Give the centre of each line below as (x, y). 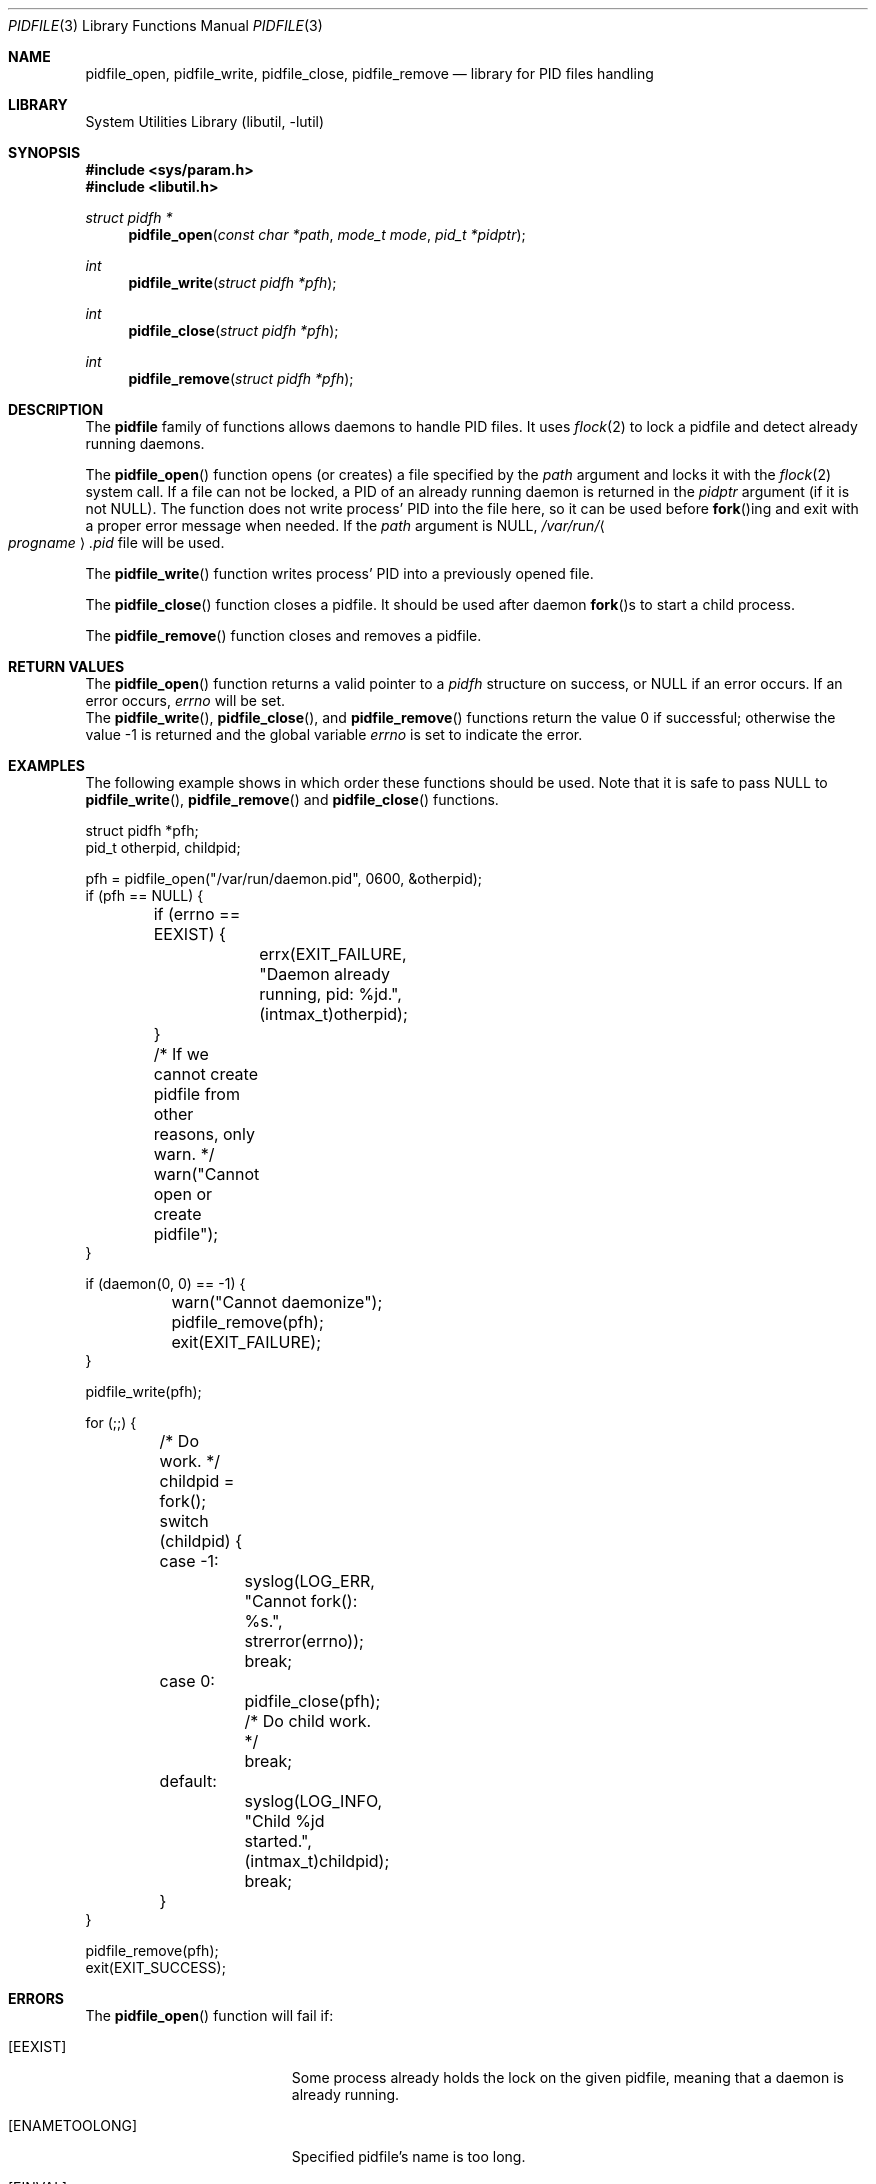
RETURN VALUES (66, 666)
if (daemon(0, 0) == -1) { (165, 1283)
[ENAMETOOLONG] (73, 2125)
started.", (278, 1841)
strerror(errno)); (304, 1641)
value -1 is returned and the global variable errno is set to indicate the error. (334, 734)
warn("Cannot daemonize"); (277, 1302)
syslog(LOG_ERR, (309, 1581)
